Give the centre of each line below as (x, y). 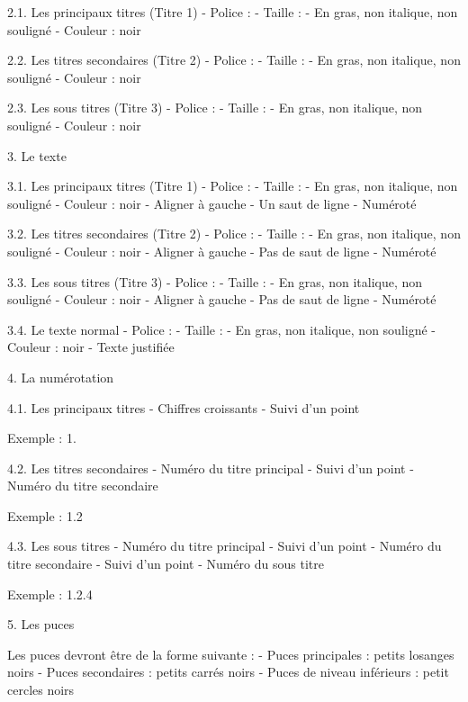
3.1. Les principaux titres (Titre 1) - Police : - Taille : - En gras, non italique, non (233, 186)
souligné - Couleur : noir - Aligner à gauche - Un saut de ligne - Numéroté (212, 203)
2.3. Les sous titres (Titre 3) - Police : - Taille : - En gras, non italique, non (215, 108)
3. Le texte (37, 155)
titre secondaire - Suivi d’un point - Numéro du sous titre (166, 564)
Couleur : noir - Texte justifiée (91, 347)
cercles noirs (41, 690)
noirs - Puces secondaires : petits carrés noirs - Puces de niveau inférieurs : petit (228, 672)
